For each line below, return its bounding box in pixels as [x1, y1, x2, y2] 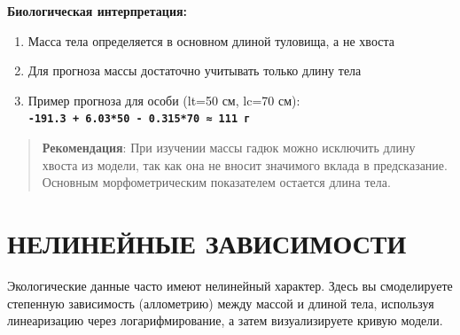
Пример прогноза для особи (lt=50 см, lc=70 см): [27, 90, 300, 109]
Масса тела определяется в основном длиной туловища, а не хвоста [27, 31, 394, 50]
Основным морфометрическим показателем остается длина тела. [42, 173, 391, 191]
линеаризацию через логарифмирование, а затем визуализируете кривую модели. [7, 311, 443, 330]
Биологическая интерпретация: [7, 2, 187, 19]
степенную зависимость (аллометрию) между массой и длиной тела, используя [7, 293, 434, 312]
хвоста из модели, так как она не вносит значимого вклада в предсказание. [42, 155, 448, 174]
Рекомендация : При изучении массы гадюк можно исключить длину [42, 138, 416, 157]
